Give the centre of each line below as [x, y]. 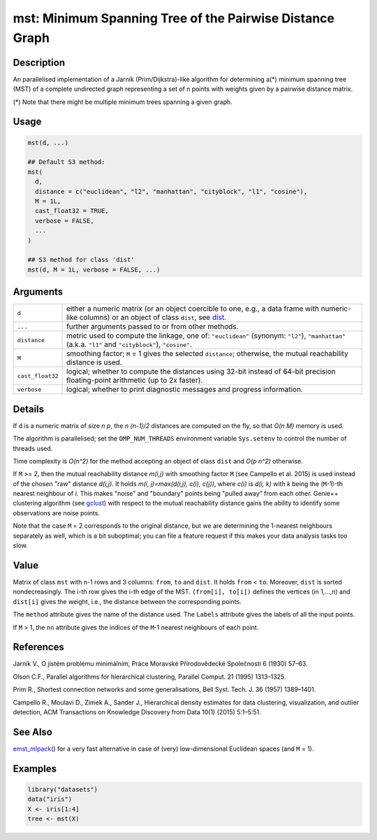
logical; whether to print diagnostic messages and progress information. [185, 390]
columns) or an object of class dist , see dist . [153, 318]
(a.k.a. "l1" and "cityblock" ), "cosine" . [129, 344]
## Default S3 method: [66, 162]
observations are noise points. [57, 513]
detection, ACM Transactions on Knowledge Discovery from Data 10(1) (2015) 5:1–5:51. [137, 712]
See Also [32, 732]
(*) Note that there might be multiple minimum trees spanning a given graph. [123, 102]
